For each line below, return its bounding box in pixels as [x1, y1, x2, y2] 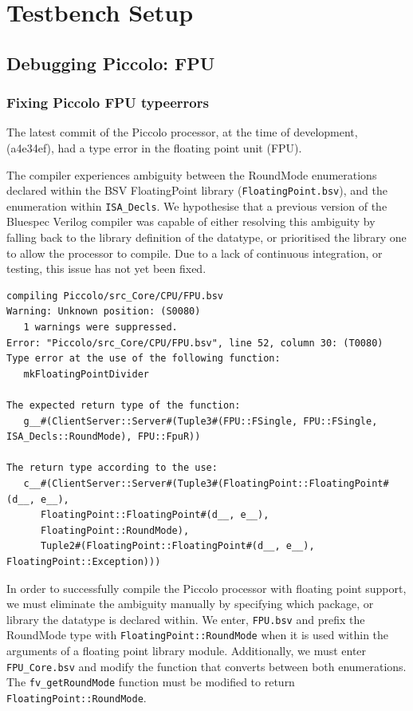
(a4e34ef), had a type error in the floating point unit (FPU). [6, 139, 302, 156]
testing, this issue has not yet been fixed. [6, 260, 206, 277]
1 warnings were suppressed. [23, 322, 178, 334]
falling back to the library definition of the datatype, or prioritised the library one [6, 229, 407, 246]
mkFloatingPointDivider [23, 368, 149, 380]
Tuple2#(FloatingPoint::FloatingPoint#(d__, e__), [40, 540, 315, 552]
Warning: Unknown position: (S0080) [6, 306, 201, 318]
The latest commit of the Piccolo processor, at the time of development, [6, 124, 358, 140]
